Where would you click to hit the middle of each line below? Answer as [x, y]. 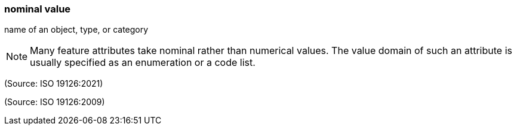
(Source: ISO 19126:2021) [54, 84]
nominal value [38, 9]
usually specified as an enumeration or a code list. [143, 63]
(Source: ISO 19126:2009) [55, 102]
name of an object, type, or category [76, 30]
